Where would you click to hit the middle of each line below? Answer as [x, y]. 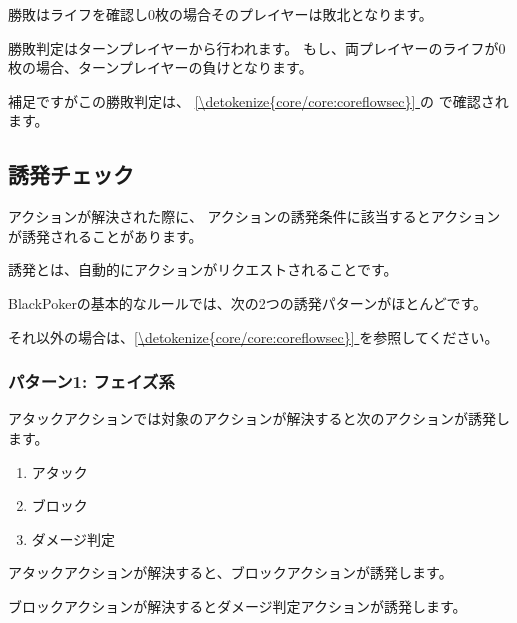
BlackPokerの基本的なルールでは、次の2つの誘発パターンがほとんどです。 [248, 302]
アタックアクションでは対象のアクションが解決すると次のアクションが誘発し [259, 418]
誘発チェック [71, 174]
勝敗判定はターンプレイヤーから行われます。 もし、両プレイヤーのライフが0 [257, 47]
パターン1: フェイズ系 [91, 381]
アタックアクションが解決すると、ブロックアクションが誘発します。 [230, 572]
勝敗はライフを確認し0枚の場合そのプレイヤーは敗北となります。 [220, 14]
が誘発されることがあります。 [105, 235]
